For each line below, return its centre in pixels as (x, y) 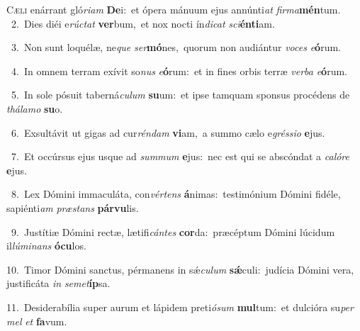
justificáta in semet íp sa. (58, 283)
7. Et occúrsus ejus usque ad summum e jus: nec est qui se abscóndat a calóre (180, 156)
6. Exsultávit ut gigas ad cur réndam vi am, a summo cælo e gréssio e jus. (168, 132)
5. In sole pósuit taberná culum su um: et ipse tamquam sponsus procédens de (180, 95)
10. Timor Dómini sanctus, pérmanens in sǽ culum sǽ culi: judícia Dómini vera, (180, 269)
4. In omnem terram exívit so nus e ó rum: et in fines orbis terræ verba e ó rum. (179, 71)
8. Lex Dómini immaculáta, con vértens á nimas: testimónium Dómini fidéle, (176, 194)
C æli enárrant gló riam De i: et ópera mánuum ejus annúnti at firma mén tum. (174, 9)
